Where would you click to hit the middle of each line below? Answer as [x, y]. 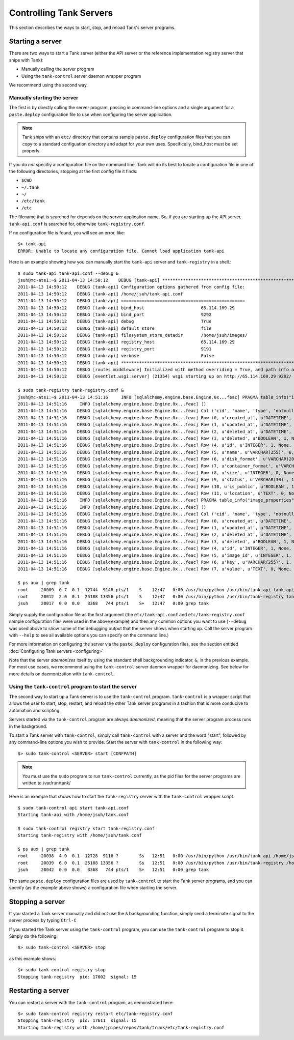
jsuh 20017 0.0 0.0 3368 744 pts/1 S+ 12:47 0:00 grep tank [113, 604]
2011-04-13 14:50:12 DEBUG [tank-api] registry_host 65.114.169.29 [126, 342]
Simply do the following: [34, 936]
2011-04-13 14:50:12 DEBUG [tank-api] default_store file [115, 328]
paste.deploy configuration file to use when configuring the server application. [91, 114]
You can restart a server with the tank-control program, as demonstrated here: [91, 1002]
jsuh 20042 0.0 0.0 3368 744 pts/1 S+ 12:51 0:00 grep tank [113, 870]
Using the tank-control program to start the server [73, 687]
